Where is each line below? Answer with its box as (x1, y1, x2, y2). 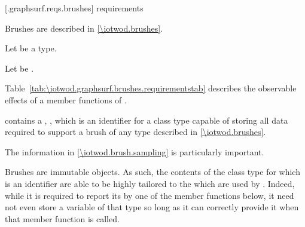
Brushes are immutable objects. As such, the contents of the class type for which (5, 165, 300, 178)
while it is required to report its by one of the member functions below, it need (5, 189, 294, 201)
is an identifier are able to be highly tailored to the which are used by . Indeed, (5, 177, 295, 189)
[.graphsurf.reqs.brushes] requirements (5, 2, 144, 14)
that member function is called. (5, 212, 120, 225)
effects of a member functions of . (5, 93, 127, 106)
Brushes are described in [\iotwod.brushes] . (5, 22, 163, 34)
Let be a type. (5, 42, 57, 54)
